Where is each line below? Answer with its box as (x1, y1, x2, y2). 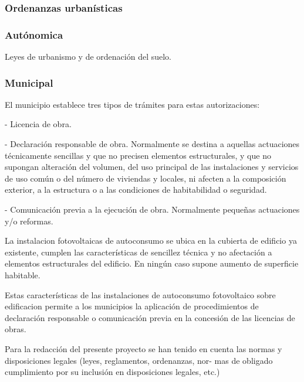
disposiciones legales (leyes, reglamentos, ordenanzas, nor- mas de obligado (5, 354, 273, 366)
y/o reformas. (5, 214, 53, 227)
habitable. (5, 269, 40, 281)
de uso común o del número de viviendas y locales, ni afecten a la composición (5, 172, 286, 184)
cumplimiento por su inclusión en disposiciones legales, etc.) (5, 366, 220, 378)
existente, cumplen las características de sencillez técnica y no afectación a (5, 245, 272, 258)
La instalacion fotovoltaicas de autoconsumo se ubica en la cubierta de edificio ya (5, 234, 297, 247)
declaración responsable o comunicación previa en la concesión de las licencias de (5, 311, 295, 323)
